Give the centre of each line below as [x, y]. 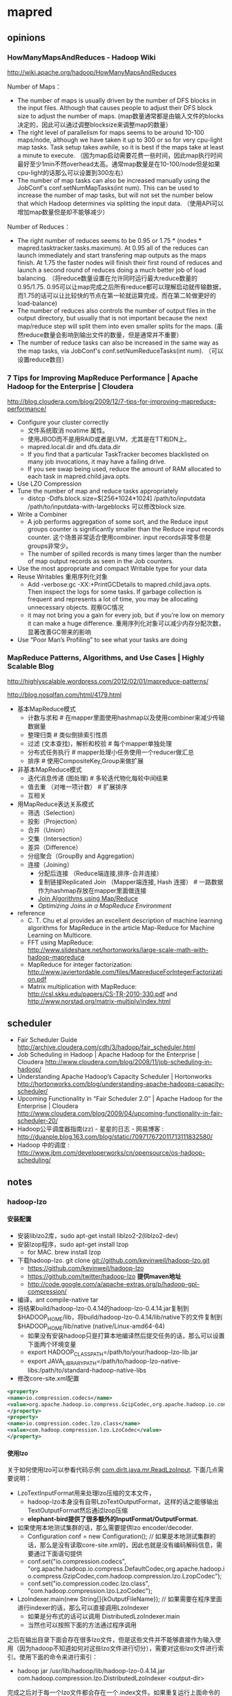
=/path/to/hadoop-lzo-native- [138, 1361]
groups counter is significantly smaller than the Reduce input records [126, 529]
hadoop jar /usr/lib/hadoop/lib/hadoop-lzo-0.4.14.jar [91, 1671]
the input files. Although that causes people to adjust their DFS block [115, 107]
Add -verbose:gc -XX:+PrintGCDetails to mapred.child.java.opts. [119, 585]
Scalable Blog [30, 666]
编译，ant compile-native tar [58, 1300]
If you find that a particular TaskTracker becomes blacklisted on [118, 455]
